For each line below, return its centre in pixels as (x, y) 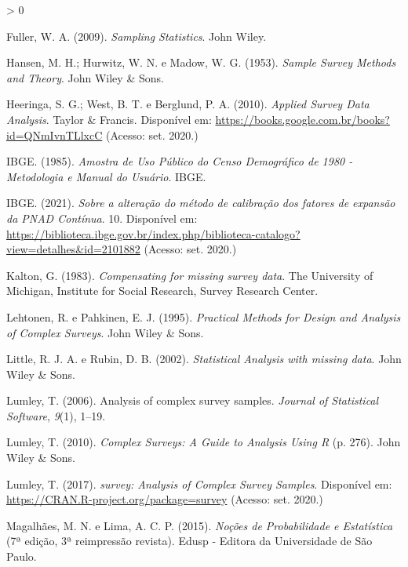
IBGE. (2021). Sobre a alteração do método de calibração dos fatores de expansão (201, 203)
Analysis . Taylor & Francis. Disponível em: (109, 119)
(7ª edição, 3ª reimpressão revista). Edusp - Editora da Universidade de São (189, 541)
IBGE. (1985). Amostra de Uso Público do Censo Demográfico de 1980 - (180, 161)
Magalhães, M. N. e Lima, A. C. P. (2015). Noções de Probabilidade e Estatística (200, 525)
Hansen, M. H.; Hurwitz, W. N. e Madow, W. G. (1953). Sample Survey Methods (201, 62)
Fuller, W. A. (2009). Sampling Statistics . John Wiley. (137, 36)
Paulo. (22, 556)
